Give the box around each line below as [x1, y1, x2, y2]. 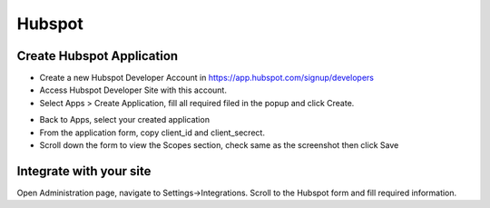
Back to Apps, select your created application [39, 114, 211, 125]
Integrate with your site [16, 163, 152, 179]
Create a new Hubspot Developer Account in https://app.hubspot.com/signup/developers [39, 73, 374, 84]
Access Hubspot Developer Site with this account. [39, 84, 227, 95]
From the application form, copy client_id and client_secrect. [39, 127, 265, 138]
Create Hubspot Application [16, 48, 179, 64]
